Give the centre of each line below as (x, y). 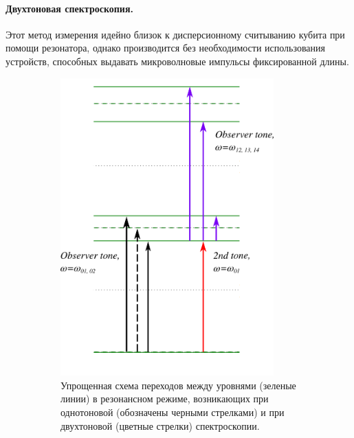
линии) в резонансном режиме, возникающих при (165, 399)
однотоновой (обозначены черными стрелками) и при (173, 412)
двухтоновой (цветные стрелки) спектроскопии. (160, 425)
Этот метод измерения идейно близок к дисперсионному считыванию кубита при (175, 34)
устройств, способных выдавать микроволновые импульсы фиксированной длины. (177, 61)
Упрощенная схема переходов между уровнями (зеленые (178, 385)
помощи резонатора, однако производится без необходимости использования (166, 48)
